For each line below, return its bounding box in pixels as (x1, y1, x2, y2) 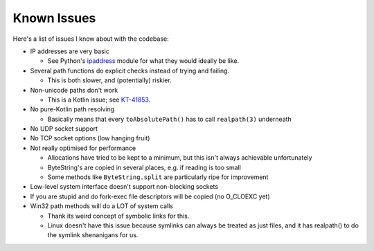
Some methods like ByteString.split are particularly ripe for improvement (47, 173, 269, 181)
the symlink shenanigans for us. (47, 231, 139, 239)
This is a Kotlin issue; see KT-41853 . (47, 95, 151, 104)
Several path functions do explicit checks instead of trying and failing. (30, 66, 230, 75)
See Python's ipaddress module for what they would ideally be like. (47, 57, 239, 65)
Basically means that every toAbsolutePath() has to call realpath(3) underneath (47, 115, 292, 123)
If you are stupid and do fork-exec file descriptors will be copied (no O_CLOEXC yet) (30, 192, 270, 201)
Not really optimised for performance (30, 144, 136, 152)
